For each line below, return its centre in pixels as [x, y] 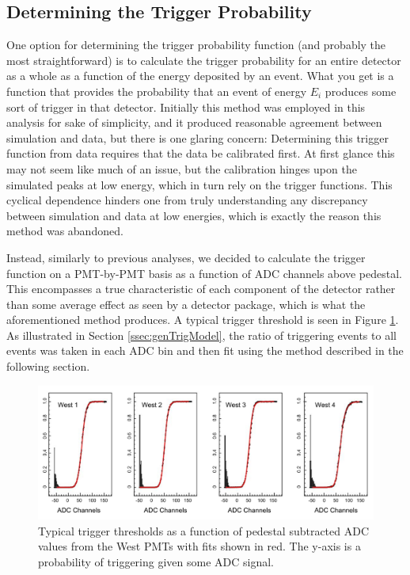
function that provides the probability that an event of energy [157, 91]
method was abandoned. [65, 231]
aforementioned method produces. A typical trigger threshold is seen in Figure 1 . [203, 320]
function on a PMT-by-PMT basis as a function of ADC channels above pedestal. [204, 273]
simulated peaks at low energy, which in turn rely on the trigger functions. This [199, 184]
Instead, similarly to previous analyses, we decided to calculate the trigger [186, 257]
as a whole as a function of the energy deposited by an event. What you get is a [200, 76]
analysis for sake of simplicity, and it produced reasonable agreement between [194, 122]
